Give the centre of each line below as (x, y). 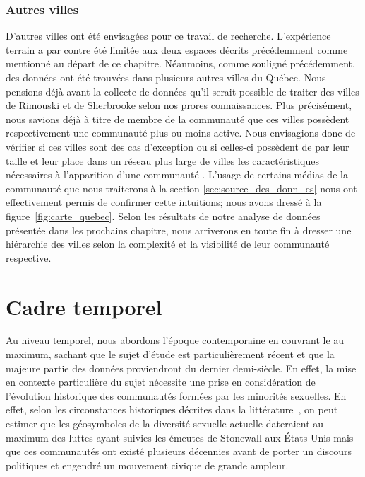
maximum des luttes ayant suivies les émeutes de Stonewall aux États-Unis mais (180, 437)
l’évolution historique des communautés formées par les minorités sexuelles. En (176, 395)
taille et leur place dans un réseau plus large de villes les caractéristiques (163, 160)
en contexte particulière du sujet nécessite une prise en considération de (161, 382)
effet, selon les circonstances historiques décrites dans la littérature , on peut (172, 409)
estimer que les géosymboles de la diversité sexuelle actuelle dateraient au (165, 423)
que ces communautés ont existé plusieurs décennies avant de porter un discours (179, 451)
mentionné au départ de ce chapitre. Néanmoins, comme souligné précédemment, (180, 63)
